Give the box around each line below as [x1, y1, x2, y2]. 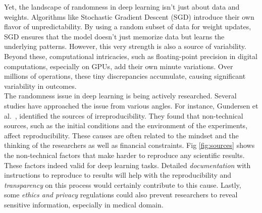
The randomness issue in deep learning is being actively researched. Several [4, 90, 237, 101]
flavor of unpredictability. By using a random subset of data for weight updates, [4, 21, 251, 32]
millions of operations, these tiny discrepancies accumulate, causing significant [4, 71, 246, 81]
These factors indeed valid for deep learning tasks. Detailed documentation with [4, 159, 251, 170]
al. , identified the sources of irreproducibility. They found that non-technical [4, 110, 243, 121]
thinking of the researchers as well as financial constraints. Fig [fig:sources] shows [4, 140, 255, 150]
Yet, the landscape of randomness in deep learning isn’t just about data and [4, 2, 240, 12]
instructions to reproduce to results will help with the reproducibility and [4, 170, 232, 180]
